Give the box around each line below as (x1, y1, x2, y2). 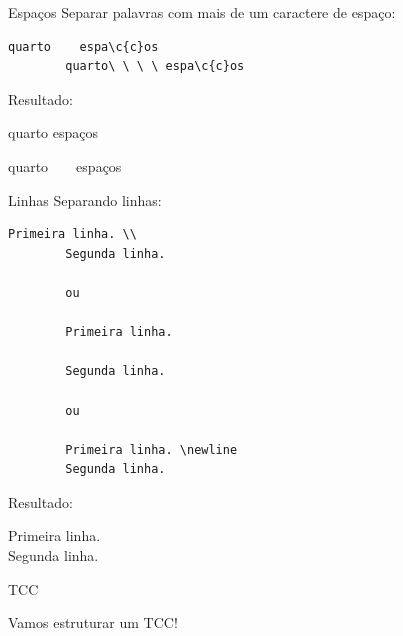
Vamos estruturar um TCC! (8, 612, 178, 633)
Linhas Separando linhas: (8, 189, 162, 210)
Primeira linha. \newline (65, 442, 238, 457)
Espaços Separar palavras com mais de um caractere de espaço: (8, 2, 396, 22)
